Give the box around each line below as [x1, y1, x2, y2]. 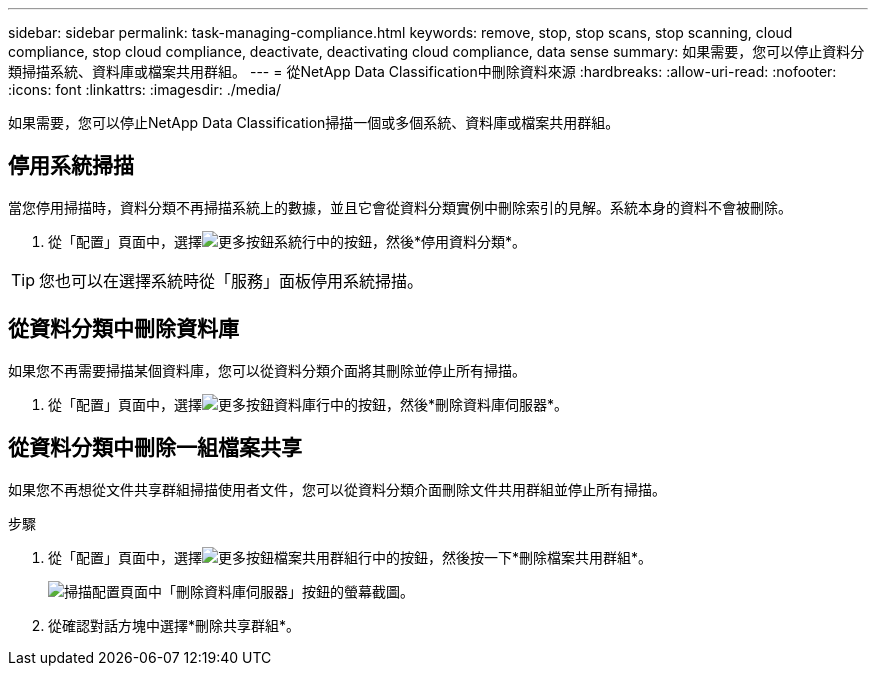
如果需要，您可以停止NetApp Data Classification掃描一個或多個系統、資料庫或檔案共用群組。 [8, 114, 620, 131]
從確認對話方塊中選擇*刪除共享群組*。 [48, 616, 301, 634]
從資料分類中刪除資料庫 [8, 316, 239, 342]
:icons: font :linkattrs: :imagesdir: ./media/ [8, 81, 282, 98]
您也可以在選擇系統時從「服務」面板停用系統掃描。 [39, 270, 424, 291]
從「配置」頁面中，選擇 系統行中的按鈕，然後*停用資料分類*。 [48, 232, 527, 250]
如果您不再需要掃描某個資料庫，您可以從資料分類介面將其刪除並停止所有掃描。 [8, 361, 526, 379]
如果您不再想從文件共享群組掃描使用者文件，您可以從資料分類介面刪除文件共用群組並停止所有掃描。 [8, 480, 666, 498]
